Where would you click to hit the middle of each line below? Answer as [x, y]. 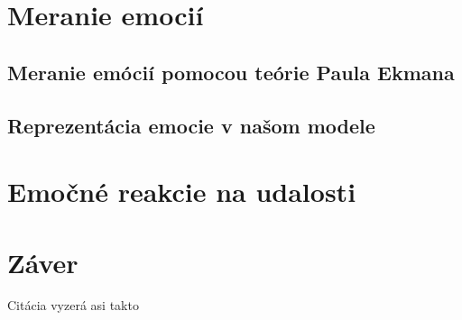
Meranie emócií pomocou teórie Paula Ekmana [231, 72]
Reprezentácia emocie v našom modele [191, 125]
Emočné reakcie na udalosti [182, 192]
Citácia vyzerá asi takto [73, 305]
